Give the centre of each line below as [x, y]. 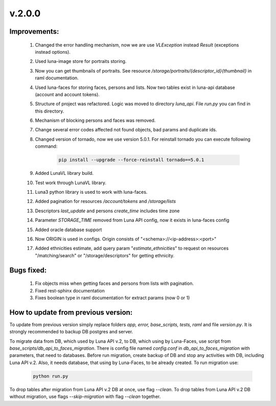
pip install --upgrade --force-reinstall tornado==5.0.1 [131, 160]
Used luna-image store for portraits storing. [81, 61]
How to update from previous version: [71, 312]
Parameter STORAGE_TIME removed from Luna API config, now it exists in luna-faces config [132, 220]
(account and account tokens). [67, 94]
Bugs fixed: [28, 270]
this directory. [50, 111]
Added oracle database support [68, 230]
